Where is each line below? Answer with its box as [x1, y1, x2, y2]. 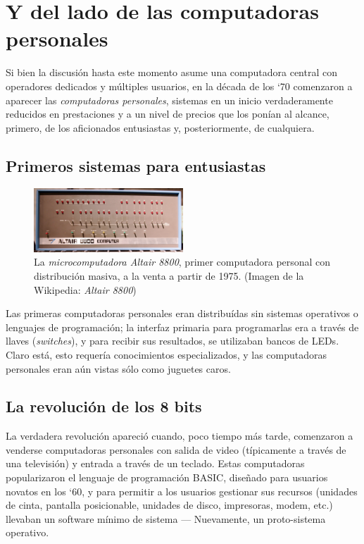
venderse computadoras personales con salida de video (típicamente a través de [6, 442, 346, 457]
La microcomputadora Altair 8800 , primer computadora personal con [34, 254, 331, 269]
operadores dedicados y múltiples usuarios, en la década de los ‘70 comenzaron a [6, 78, 353, 93]
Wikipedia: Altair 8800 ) [34, 282, 137, 297]
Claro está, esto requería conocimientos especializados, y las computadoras [6, 347, 327, 361]
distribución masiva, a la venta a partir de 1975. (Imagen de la [34, 268, 304, 283]
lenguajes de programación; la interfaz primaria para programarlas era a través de [6, 319, 359, 334]
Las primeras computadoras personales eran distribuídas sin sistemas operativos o [6, 306, 358, 321]
